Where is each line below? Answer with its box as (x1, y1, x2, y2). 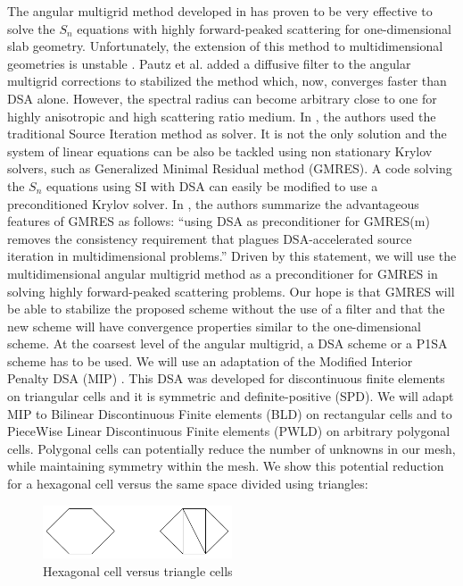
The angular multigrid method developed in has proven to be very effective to (7, 2, 433, 20)
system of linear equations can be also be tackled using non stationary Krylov (7, 141, 433, 160)
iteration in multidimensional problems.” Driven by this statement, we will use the (7, 247, 457, 265)
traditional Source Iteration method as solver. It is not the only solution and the (7, 124, 447, 143)
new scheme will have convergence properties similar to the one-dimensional (7, 316, 421, 335)
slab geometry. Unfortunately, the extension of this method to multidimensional (7, 37, 443, 55)
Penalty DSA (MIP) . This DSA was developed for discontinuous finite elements (7, 369, 445, 388)
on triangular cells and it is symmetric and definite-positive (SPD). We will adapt (7, 387, 454, 406)
